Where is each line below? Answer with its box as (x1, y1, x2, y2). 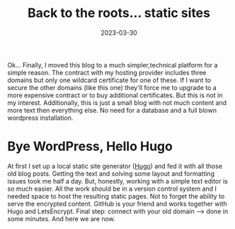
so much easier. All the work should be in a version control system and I (7, 184, 217, 193)
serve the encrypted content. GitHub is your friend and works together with (7, 199, 228, 208)
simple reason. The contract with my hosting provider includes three (7, 68, 207, 77)
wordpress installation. (7, 113, 74, 122)
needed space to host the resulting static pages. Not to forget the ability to (7, 191, 225, 200)
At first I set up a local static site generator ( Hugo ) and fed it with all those (7, 162, 223, 170)
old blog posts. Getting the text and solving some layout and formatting (7, 169, 214, 178)
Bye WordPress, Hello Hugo (7, 138, 173, 155)
